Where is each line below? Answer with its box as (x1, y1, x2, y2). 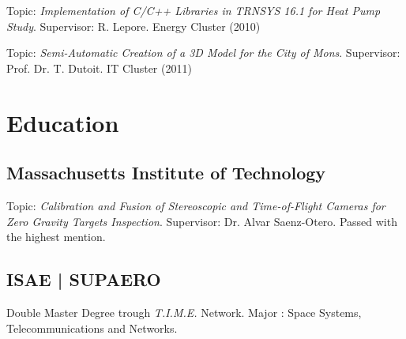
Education (6, 106, 119, 138)
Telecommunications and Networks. (6, 319, 178, 336)
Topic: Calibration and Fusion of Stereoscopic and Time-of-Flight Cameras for (6, 197, 385, 213)
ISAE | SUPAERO (6, 267, 161, 292)
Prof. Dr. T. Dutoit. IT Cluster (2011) (6, 59, 192, 76)
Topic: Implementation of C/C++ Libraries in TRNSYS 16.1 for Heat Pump (6, 2, 381, 18)
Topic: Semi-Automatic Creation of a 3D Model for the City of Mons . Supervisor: (6, 44, 400, 61)
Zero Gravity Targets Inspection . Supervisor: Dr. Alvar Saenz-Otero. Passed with (6, 213, 397, 229)
